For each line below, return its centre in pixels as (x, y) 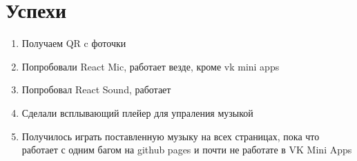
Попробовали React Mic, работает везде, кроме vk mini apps (151, 66)
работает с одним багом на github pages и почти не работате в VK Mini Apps (187, 150)
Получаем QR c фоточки (74, 43)
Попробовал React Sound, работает (96, 89)
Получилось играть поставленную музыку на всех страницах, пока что (171, 136)
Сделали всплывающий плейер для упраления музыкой (137, 112)
